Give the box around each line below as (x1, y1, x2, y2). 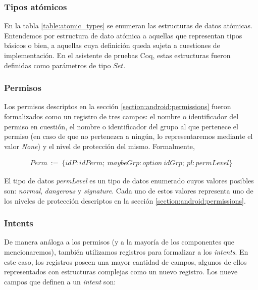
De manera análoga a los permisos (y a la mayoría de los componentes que (4, 236, 235, 247)
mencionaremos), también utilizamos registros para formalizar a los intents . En (4, 247, 248, 257)
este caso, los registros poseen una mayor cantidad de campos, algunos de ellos (4, 256, 247, 267)
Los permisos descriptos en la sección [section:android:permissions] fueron (4, 101, 231, 112)
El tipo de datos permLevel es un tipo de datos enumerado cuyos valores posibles (4, 175, 254, 186)
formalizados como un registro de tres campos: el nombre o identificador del (4, 111, 239, 121)
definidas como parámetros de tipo (4, 60, 111, 70)
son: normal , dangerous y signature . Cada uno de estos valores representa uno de (4, 185, 253, 196)
